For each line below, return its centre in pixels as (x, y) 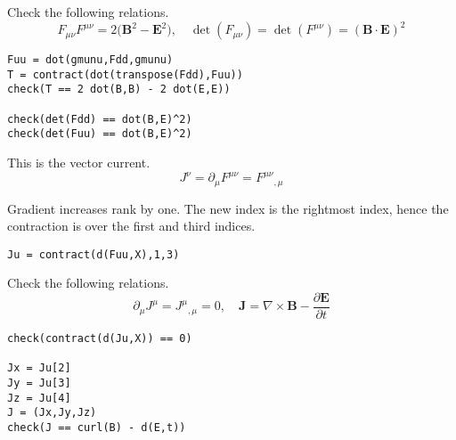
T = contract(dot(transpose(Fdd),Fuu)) (125, 74)
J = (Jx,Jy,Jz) (52, 413)
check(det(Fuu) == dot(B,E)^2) (100, 134)
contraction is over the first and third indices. (131, 226)
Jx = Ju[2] (39, 368)
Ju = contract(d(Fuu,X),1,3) (94, 254)
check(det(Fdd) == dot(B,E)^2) (100, 119)
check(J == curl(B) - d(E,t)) (97, 428)
